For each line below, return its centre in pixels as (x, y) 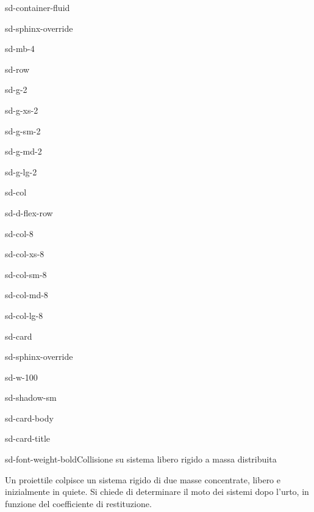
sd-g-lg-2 (21, 171)
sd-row (17, 69)
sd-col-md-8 (27, 295)
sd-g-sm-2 (23, 130)
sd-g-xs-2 (22, 110)
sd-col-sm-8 (26, 274)
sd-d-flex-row (29, 212)
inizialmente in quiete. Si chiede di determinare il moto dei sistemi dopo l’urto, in (157, 492)
